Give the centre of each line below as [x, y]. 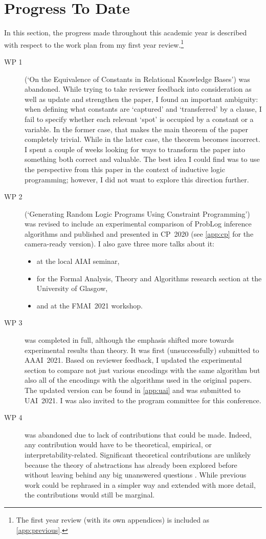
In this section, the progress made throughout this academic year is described [126, 33]
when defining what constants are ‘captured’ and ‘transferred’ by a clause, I [143, 109]
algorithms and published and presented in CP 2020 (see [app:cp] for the [139, 233]
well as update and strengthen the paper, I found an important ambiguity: [141, 99]
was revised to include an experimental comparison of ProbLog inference [138, 224]
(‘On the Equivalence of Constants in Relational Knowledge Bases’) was [137, 79]
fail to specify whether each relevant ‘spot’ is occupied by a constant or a [139, 119]
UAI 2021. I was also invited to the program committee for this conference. [143, 400]
